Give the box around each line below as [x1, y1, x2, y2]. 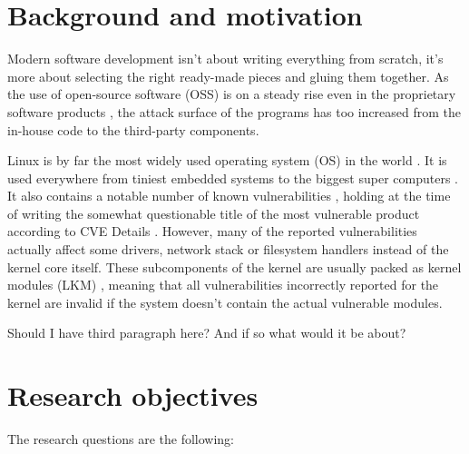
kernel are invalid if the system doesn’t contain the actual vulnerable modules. [7, 292, 443, 311]
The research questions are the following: [7, 429, 234, 449]
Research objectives [7, 377, 259, 414]
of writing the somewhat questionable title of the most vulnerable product [7, 203, 420, 222]
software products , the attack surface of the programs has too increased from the [7, 102, 462, 121]
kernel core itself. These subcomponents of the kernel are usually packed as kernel [7, 257, 462, 276]
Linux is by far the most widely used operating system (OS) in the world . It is [7, 151, 447, 170]
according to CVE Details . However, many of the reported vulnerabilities [7, 222, 417, 241]
